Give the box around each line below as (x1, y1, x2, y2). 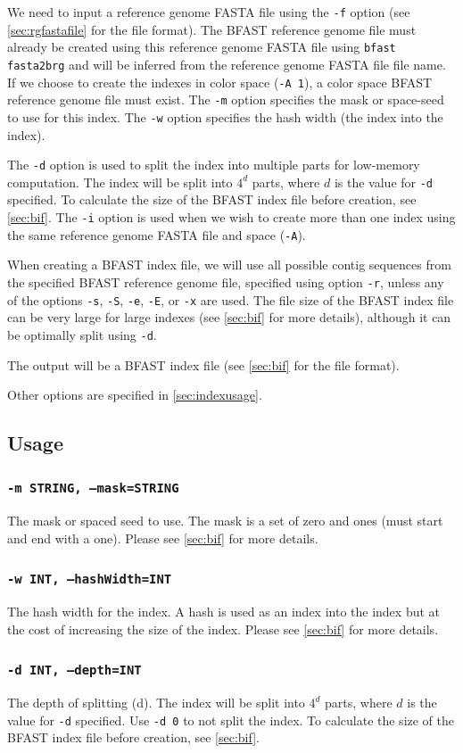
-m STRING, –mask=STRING (7, 481, 179, 496)
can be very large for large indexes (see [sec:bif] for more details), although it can (7, 308, 451, 327)
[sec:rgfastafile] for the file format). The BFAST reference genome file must (7, 20, 417, 38)
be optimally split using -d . (7, 325, 157, 343)
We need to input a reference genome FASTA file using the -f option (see (7, 3, 410, 21)
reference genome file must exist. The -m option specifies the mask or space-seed (7, 90, 444, 109)
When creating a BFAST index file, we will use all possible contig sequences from (7, 255, 451, 274)
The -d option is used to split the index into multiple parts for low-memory (7, 155, 420, 174)
